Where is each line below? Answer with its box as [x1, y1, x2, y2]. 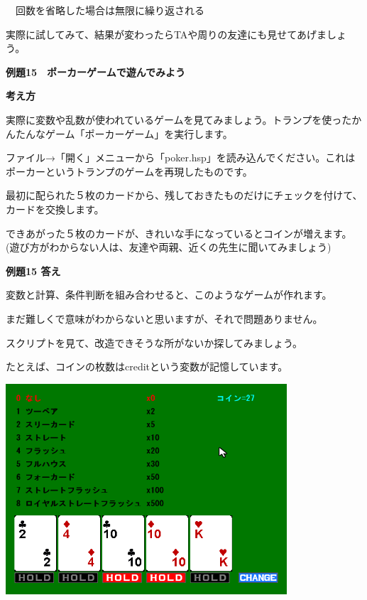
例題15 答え [6, 263, 61, 278]
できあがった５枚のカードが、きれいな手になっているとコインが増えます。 [6, 225, 352, 240]
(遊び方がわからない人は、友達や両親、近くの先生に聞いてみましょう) [6, 240, 332, 255]
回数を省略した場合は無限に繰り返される [15, 3, 204, 17]
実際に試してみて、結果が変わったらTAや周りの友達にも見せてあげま [6, 26, 327, 41]
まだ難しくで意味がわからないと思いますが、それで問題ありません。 [6, 311, 323, 326]
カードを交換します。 [6, 201, 104, 216]
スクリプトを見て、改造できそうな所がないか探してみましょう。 [6, 335, 303, 350]
